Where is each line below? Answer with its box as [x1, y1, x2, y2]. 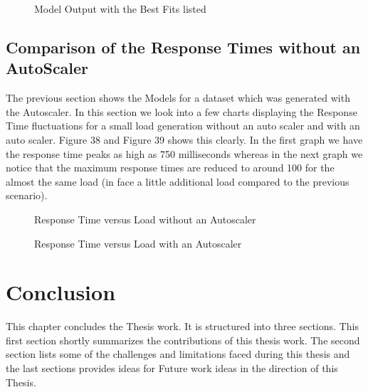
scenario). [6, 188, 48, 203]
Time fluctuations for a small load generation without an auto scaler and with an [6, 118, 360, 133]
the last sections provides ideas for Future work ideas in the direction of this [6, 361, 338, 376]
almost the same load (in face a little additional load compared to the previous [6, 174, 349, 189]
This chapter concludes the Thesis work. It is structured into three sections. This [6, 319, 359, 334]
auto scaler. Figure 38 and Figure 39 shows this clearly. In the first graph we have [6, 132, 363, 147]
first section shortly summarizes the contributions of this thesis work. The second [6, 332, 360, 347]
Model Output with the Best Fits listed [34, 1, 206, 16]
